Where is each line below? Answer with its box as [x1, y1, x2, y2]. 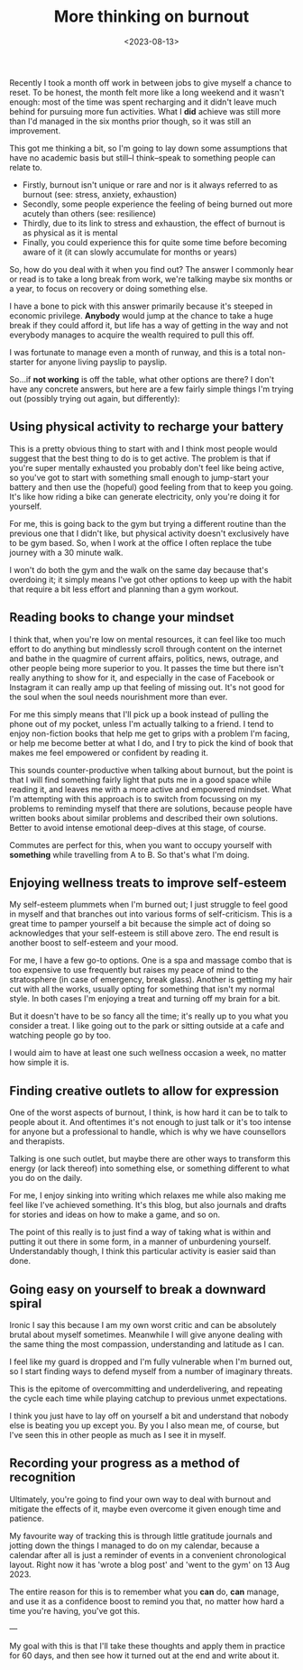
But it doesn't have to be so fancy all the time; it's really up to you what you [9, 1010, 289, 1021]
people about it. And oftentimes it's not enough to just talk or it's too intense [9, 1117, 291, 1128]
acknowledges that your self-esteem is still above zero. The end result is [9, 927, 280, 939]
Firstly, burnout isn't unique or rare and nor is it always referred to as [22, 179, 278, 190]
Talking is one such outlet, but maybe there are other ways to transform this [9, 1153, 291, 1165]
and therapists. [9, 1136, 66, 1147]
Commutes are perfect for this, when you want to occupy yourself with [9, 839, 272, 850]
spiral [9, 1296, 42, 1311]
